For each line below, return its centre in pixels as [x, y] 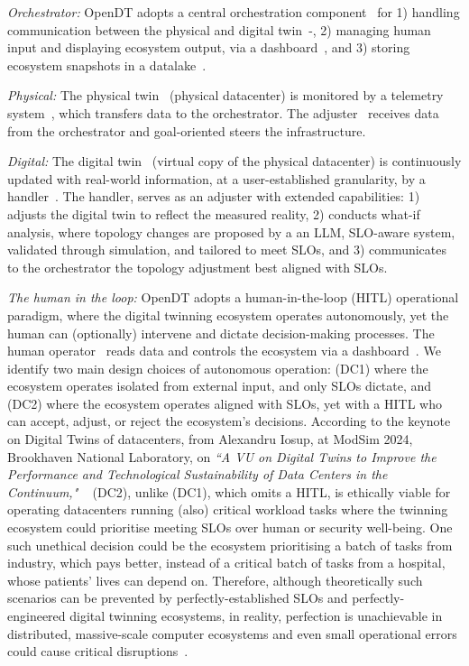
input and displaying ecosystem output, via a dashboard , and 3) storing [209, 47]
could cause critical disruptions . [98, 651]
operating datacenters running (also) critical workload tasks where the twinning [228, 509]
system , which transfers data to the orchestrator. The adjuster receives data [223, 112]
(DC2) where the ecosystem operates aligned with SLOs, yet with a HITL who [225, 403]
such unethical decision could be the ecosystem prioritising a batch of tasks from [230, 545]
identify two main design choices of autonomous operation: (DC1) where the [218, 368]
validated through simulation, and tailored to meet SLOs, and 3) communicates [227, 250]
